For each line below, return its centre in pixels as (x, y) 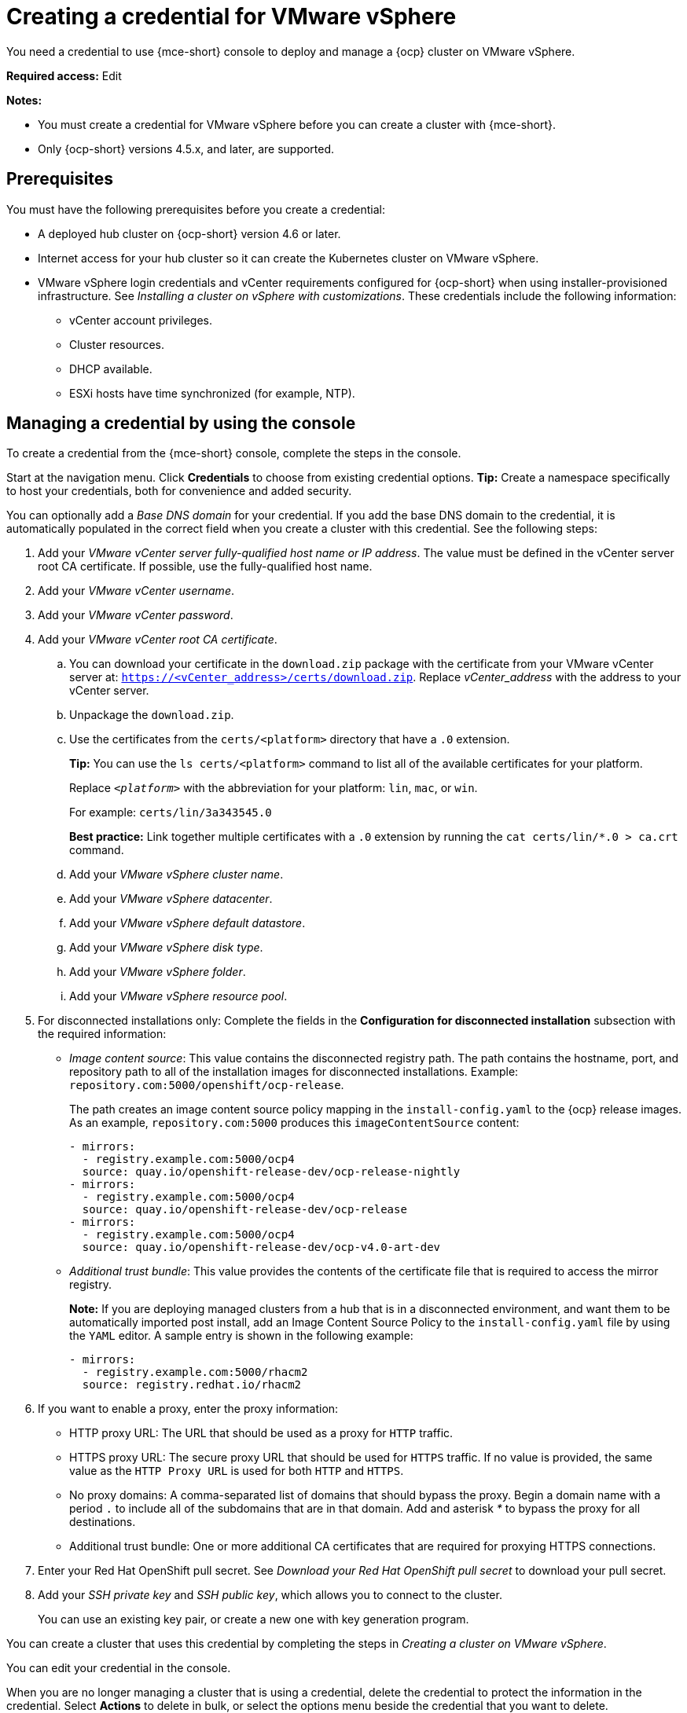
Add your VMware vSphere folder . (158, 972)
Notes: (24, 100)
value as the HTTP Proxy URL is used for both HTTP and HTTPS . (237, 1471)
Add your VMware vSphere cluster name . (176, 875)
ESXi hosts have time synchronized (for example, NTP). (212, 393)
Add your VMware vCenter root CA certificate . (158, 640)
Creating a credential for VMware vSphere (231, 17)
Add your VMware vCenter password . (136, 615)
